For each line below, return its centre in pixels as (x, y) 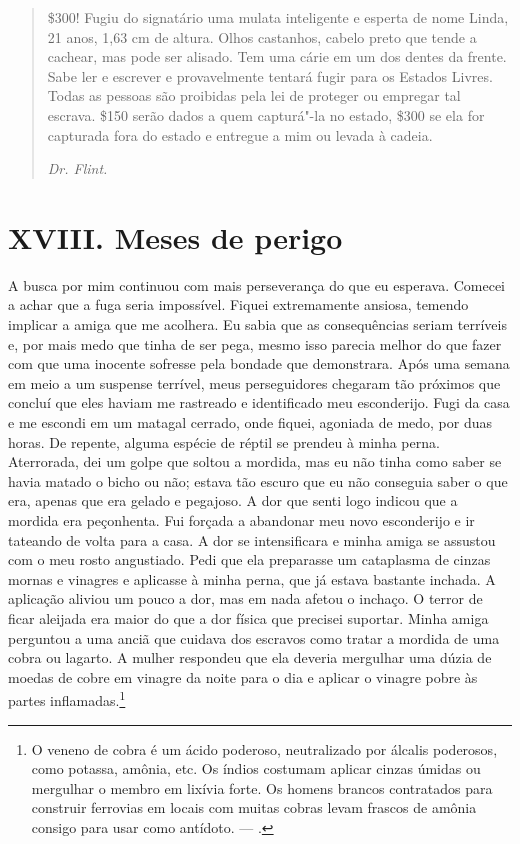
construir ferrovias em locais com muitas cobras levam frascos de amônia (254, 807)
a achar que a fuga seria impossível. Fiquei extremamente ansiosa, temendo (238, 304)
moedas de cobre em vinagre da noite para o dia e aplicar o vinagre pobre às (243, 676)
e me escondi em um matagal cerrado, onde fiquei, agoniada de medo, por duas (250, 422)
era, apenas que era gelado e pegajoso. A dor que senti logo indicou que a (233, 500)
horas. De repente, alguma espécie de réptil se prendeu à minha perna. (224, 441)
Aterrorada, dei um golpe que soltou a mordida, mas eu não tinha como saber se (255, 461)
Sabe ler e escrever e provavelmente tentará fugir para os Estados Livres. (270, 75)
